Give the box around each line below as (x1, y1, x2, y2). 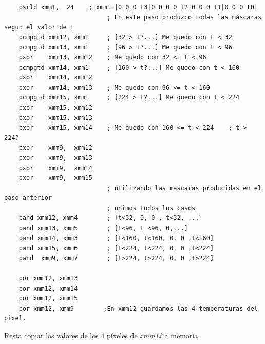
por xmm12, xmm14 (18, 285, 78, 292)
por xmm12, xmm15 (18, 295, 78, 302)
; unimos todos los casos (107, 204, 196, 212)
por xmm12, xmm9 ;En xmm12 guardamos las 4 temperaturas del (18, 305, 258, 312)
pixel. (4, 315, 26, 322)
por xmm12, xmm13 (18, 275, 78, 282)
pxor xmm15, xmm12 (18, 104, 92, 111)
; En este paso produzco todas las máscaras (107, 13, 262, 21)
